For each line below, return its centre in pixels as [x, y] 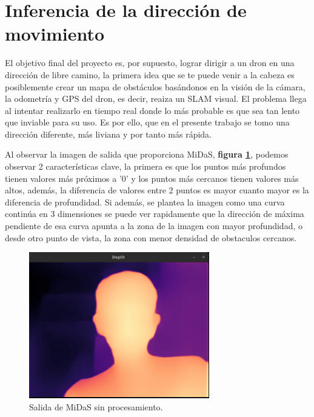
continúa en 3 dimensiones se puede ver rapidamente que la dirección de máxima [155, 214]
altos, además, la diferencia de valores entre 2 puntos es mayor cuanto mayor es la [157, 190]
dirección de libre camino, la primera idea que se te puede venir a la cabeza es [150, 74]
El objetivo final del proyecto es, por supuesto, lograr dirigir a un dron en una [150, 63]
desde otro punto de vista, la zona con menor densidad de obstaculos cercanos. [151, 237]
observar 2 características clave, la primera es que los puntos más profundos [145, 166]
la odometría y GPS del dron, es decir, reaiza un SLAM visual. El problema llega [156, 98]
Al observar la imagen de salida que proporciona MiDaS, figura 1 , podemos [147, 154]
